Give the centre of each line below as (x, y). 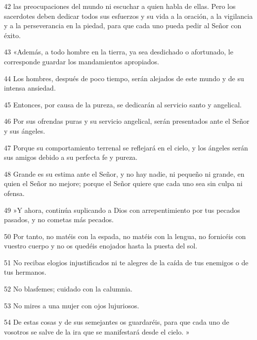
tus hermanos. (25, 272)
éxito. (12, 35)
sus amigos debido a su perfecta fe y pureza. (71, 157)
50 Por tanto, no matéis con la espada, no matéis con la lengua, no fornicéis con (125, 236)
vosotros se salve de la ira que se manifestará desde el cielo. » (97, 331)
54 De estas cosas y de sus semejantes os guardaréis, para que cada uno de (117, 322)
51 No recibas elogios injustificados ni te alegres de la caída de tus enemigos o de (126, 262)
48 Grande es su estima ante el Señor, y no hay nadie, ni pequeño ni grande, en (124, 173)
